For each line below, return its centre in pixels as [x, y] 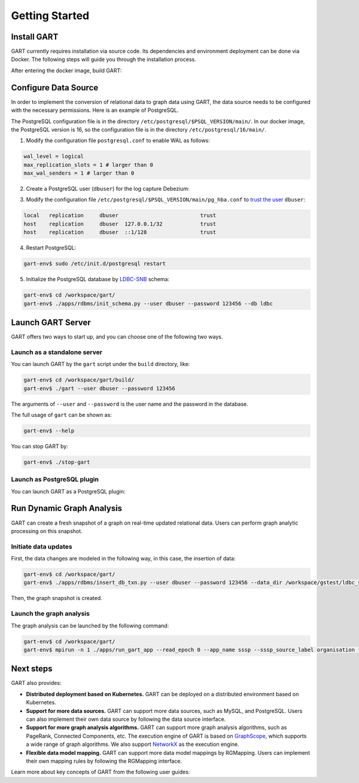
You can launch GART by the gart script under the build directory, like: [101, 364]
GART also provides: [36, 683]
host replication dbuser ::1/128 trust [120, 232]
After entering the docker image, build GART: [66, 70]
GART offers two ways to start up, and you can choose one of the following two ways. [117, 337]
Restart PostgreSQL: [51, 248]
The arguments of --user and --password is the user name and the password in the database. [130, 404]
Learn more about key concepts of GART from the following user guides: [101, 772]
